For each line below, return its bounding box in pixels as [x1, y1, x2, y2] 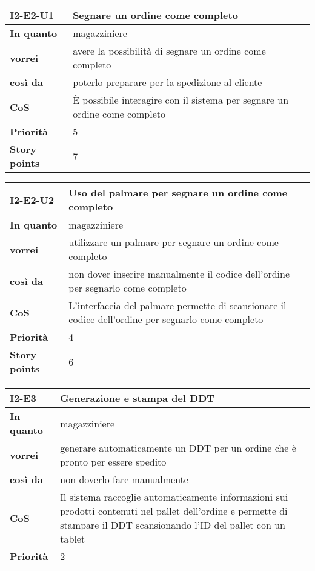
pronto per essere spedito [60, 455, 167, 469]
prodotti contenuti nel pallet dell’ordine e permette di [60, 504, 288, 518]
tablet [60, 532, 85, 546]
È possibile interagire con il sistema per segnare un [73, 93, 289, 107]
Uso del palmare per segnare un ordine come [68, 185, 288, 199]
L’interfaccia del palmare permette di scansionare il [68, 298, 287, 312]
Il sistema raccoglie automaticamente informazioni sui [60, 490, 288, 504]
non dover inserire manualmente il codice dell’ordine [68, 267, 290, 281]
